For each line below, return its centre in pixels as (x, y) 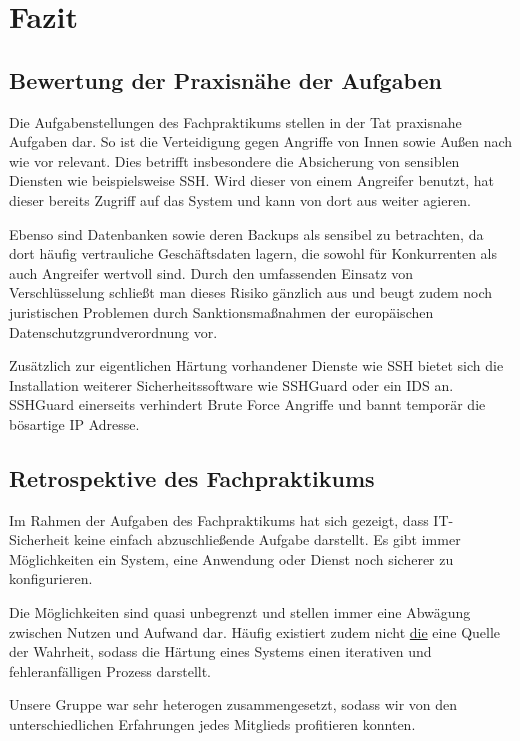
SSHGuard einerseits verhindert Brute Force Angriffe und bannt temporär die (247, 404)
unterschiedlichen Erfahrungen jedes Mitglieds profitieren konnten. (212, 724)
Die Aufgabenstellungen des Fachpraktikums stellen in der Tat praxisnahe (235, 121)
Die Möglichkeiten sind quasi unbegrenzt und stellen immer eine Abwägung (240, 612)
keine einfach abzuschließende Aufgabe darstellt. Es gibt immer (267, 539)
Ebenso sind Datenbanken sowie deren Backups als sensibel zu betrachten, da (246, 233)
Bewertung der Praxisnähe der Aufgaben (225, 79)
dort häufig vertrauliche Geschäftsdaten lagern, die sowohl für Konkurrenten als (253, 253)
